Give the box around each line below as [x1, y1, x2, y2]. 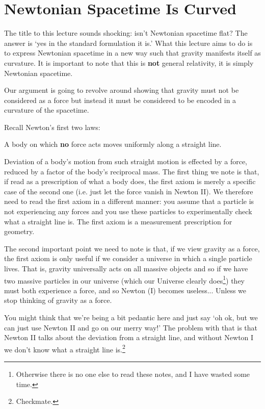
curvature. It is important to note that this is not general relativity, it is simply [4, 57, 254, 68]
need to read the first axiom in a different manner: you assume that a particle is [4, 196, 254, 207]
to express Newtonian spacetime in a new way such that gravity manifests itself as [4, 47, 261, 58]
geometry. [4, 226, 35, 237]
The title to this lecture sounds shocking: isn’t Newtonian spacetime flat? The [4, 28, 248, 38]
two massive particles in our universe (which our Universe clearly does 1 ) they [4, 273, 245, 286]
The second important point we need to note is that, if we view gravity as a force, [4, 243, 260, 253]
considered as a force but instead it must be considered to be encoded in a [4, 94, 236, 105]
